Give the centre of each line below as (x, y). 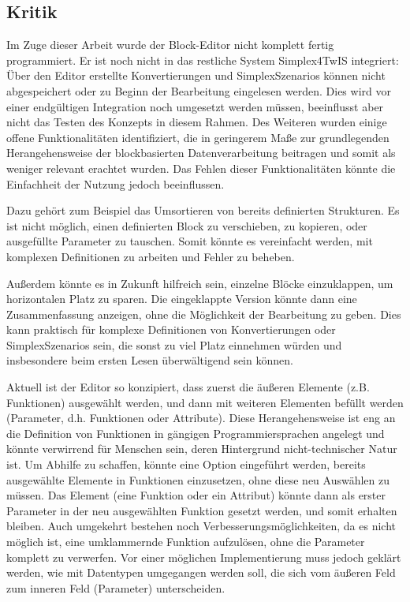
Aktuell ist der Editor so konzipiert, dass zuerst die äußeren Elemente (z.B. (188, 387)
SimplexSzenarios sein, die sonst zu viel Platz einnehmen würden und (174, 344)
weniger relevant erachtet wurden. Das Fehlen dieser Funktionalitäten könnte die (201, 168)
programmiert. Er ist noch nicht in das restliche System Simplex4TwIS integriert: (203, 60)
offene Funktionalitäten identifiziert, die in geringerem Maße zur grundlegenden (198, 137)
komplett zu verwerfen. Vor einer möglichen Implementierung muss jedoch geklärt (204, 557)
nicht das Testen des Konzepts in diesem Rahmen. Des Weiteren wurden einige (197, 122)
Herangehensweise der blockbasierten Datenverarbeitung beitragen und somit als (201, 153)
